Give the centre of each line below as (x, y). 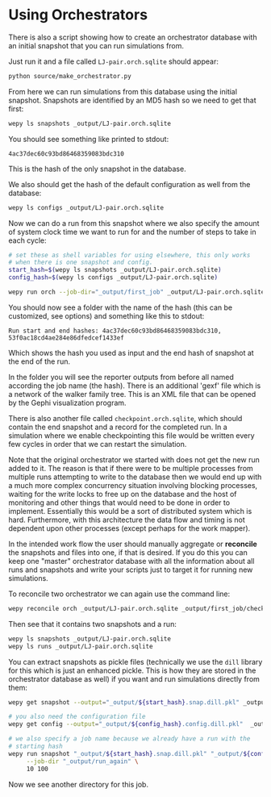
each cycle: (27, 240)
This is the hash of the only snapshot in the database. (98, 169)
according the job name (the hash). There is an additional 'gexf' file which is (135, 386)
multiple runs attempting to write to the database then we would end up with (135, 477)
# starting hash (35, 747)
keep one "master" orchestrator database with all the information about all (131, 561)
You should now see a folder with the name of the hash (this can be (120, 307)
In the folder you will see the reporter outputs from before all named (121, 377)
